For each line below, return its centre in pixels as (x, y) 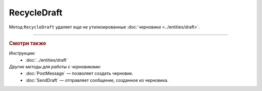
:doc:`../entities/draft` (47, 60)
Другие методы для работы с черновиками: (55, 66)
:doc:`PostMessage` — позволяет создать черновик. (79, 73)
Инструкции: (22, 53)
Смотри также (28, 43)
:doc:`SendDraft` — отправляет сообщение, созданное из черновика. (97, 80)
